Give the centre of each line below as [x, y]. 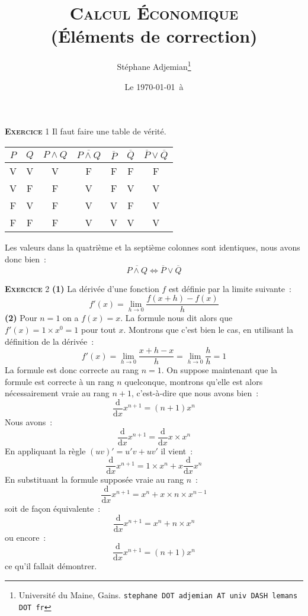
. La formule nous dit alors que [177, 318]
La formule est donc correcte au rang [72, 370]
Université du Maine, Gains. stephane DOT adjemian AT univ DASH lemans [158, 594]
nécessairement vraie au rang [57, 393]
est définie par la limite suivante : [230, 288]
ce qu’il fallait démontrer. [51, 566]
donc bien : [26, 259]
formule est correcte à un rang [60, 381]
